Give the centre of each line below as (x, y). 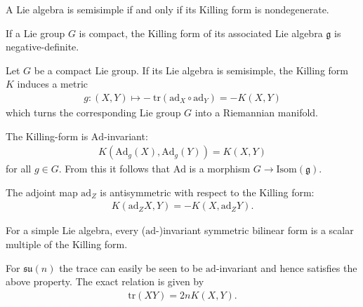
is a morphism (220, 169)
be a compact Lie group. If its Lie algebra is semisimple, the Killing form (191, 70)
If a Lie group (35, 33)
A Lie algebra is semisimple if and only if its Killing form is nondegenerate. (167, 9)
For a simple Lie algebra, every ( (76, 230)
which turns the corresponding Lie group (93, 112)
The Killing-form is (47, 136)
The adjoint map (42, 192)
